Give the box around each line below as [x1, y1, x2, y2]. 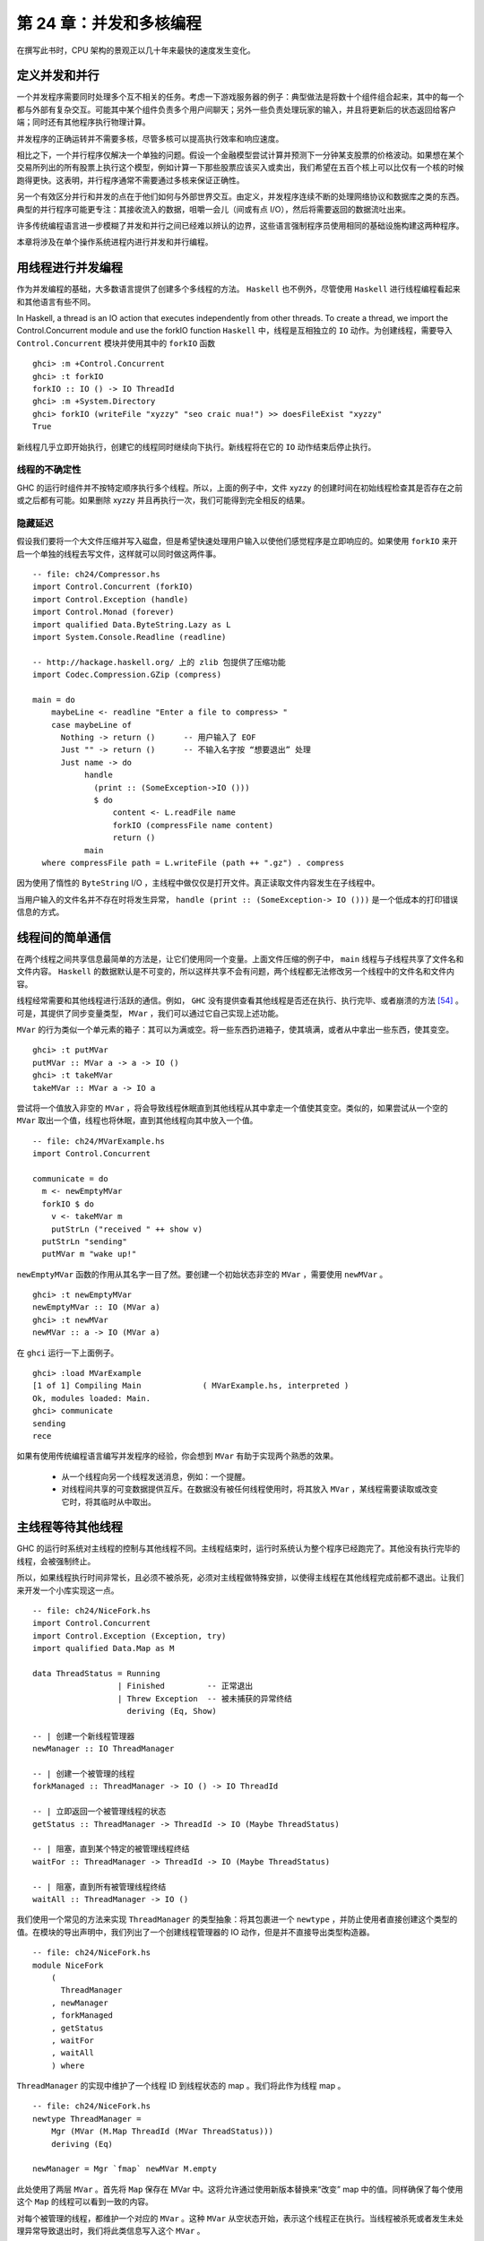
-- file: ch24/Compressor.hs [32, 569, 160, 580]
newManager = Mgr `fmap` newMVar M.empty [32, 2164, 217, 2174]
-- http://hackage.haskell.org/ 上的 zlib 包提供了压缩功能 [32, 657, 286, 667]
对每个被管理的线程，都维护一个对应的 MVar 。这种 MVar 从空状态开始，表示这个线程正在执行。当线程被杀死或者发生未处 [16, 2212, 464, 2223]
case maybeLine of [50, 720, 133, 730]
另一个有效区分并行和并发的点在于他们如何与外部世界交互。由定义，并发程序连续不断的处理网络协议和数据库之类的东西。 [16, 191, 464, 202]
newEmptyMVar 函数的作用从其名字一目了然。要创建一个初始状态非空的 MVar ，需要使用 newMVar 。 [16, 1268, 388, 1279]
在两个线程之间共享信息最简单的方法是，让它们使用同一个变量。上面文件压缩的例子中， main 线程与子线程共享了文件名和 [16, 954, 464, 965]
